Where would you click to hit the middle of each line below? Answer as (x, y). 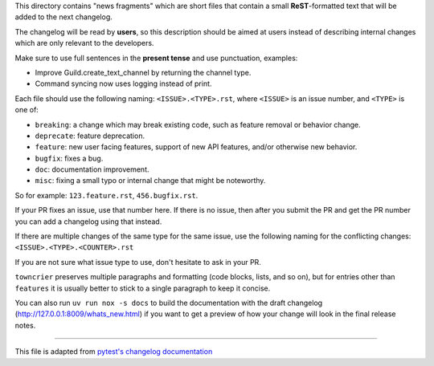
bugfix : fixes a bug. (69, 158)
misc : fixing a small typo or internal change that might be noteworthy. (150, 181)
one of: (27, 110)
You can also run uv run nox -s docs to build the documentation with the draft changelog (169, 303)
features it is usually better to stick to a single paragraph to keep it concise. (143, 288)
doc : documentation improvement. (92, 169)
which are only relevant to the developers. (84, 43)
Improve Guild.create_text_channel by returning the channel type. (143, 72)
